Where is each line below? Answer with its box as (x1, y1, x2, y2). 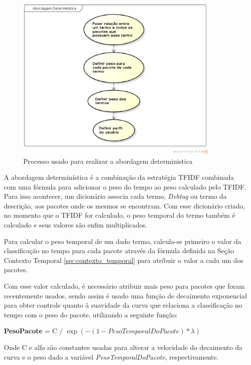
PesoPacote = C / (4, 326, 63, 336)
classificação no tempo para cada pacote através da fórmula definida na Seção (4, 245, 234, 256)
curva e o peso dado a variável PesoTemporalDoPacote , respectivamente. (4, 351, 219, 362)
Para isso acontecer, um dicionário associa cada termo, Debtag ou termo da (4, 191, 227, 201)
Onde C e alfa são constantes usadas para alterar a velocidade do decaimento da (4, 342, 243, 352)
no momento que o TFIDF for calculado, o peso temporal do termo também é (4, 210, 235, 220)
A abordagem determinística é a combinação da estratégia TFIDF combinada (4, 172, 234, 182)
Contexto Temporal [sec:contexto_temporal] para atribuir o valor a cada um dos (4, 255, 243, 265)
